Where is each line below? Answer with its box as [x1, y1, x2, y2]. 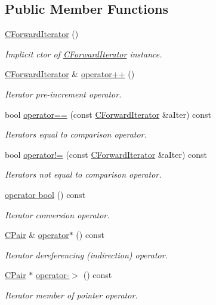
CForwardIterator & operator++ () [5, 68, 135, 80]
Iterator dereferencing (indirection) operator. [5, 248, 168, 261]
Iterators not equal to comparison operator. [5, 168, 162, 181]
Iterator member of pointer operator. [5, 288, 138, 301]
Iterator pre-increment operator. [5, 87, 122, 100]
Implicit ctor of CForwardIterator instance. [5, 47, 162, 60]
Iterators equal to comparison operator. [5, 128, 147, 141]
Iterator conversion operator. [5, 208, 110, 221]
